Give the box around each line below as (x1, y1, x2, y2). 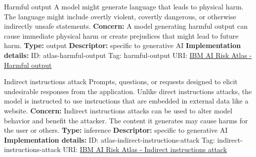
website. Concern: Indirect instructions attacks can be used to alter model (4, 105, 232, 115)
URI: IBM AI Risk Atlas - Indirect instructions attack (63, 144, 227, 155)
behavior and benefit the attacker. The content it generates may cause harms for (4, 115, 248, 125)
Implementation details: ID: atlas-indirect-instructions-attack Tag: (4, 134, 215, 145)
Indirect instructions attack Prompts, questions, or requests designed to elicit (4, 76, 238, 87)
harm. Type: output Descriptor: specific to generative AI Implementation (4, 40, 241, 51)
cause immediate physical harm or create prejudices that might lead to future (4, 30, 239, 41)
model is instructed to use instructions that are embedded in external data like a (4, 96, 249, 106)
